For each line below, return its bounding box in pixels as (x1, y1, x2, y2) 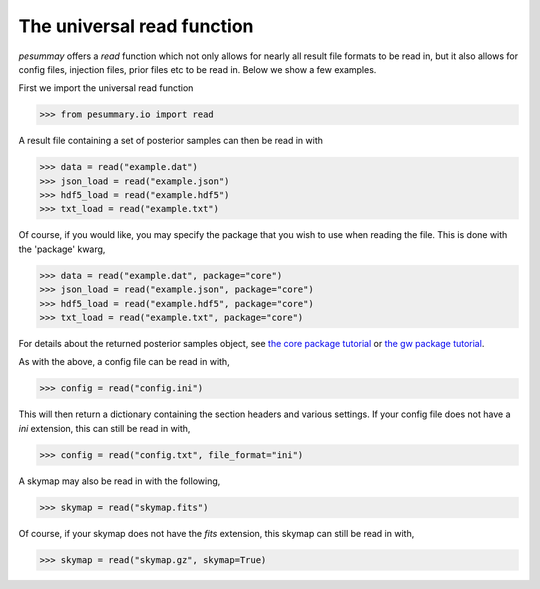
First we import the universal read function (18, 82, 194, 94)
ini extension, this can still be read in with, (18, 422, 191, 434)
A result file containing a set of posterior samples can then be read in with (18, 135, 324, 147)
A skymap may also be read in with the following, (18, 475, 221, 487)
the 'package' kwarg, (18, 243, 106, 255)
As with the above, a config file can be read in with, (18, 356, 230, 368)
